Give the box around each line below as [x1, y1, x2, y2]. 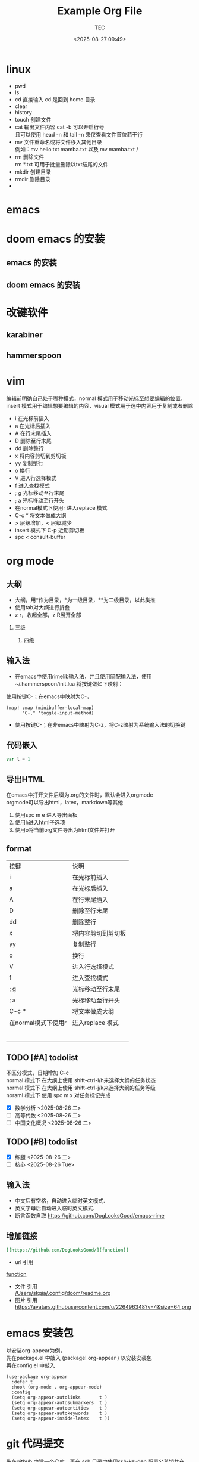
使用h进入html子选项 [14, 819, 65, 826]
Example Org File [57, 4, 143, 18]
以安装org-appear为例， [6, 1347, 65, 1354]
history [14, 109, 33, 116]
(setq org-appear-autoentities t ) [11, 1405, 108, 1411]
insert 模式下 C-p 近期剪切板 [14, 526, 85, 534]
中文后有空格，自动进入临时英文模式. [14, 1197, 105, 1204]
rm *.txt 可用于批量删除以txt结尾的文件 [14, 160, 109, 168]
